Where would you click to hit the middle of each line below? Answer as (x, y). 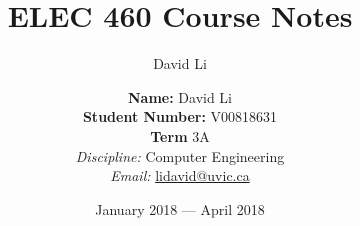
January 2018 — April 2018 (180, 208)
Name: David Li (180, 96)
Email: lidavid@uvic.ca (180, 175)
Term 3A (180, 135)
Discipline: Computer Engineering (180, 155)
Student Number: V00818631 (180, 116)
